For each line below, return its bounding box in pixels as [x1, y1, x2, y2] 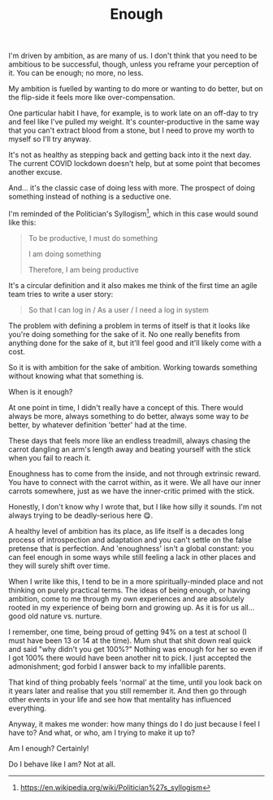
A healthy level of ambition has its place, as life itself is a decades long [8, 526, 245, 536]
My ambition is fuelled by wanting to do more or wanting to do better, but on [8, 84, 263, 94]
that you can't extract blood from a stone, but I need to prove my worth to [8, 125, 254, 135]
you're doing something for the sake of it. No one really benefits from [8, 329, 240, 339]
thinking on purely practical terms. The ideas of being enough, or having [8, 585, 250, 595]
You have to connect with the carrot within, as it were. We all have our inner [8, 477, 262, 487]
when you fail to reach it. [8, 452, 92, 462]
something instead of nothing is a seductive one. [8, 192, 172, 202]
